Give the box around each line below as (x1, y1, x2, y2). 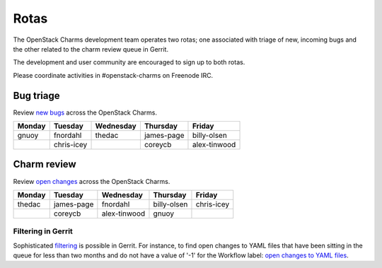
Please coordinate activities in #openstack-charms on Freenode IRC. (13, 71, 214, 79)
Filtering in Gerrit (13, 226, 74, 236)
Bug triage (13, 89, 60, 102)
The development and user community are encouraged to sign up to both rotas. (13, 58, 245, 66)
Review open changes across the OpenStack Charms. (13, 177, 170, 185)
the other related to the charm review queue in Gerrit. (13, 45, 169, 53)
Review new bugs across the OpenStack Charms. (13, 108, 157, 117)
